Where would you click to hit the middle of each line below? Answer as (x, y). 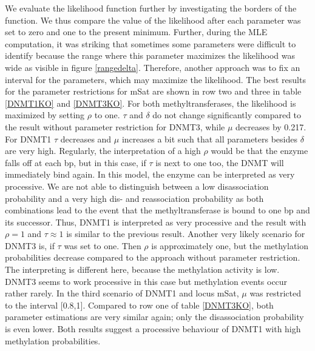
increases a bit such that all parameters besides (210, 139)
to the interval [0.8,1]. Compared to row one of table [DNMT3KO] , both (139, 305)
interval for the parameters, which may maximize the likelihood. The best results (155, 79)
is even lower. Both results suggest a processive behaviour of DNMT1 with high (153, 329)
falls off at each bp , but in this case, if (76, 162)
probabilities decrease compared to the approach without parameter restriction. (153, 257)
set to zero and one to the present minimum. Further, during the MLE (136, 32)
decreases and (86, 139)
